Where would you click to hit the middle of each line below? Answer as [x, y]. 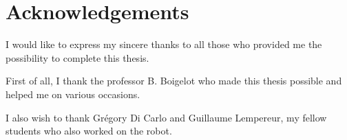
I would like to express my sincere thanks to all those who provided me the [164, 44]
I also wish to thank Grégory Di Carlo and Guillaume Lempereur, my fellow [166, 117]
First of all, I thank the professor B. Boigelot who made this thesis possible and [174, 81]
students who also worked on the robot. [89, 131]
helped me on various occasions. [73, 94]
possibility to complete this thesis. [77, 57]
